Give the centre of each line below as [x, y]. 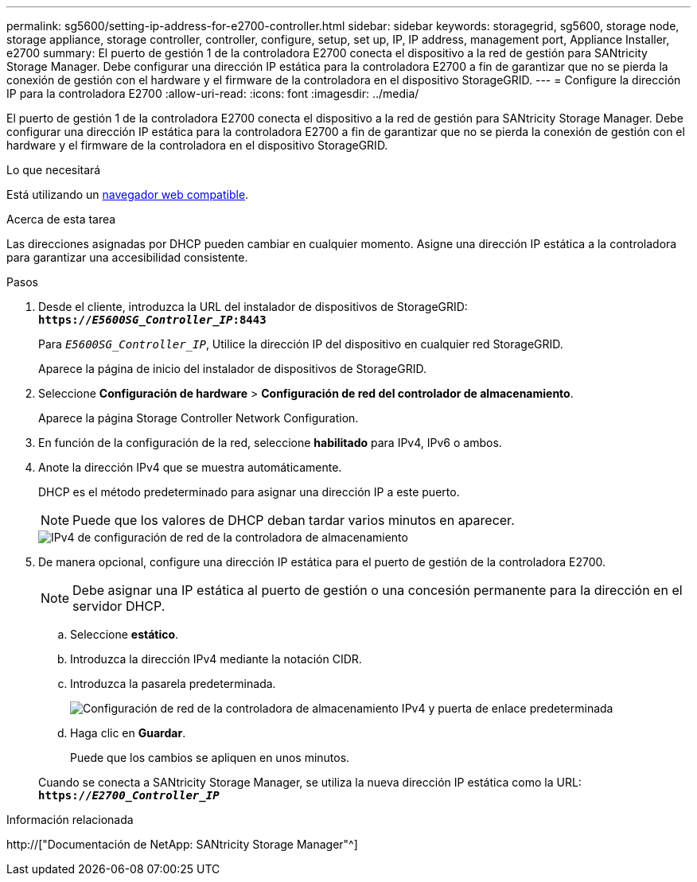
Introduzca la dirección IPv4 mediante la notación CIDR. [216, 659]
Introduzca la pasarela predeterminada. [173, 684]
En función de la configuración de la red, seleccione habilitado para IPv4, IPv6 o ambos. [270, 443]
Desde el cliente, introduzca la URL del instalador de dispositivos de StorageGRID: [253, 307]
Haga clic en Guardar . [128, 733]
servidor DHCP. [119, 606]
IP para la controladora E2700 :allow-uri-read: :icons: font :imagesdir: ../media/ [213, 93]
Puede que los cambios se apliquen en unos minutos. [210, 758]
